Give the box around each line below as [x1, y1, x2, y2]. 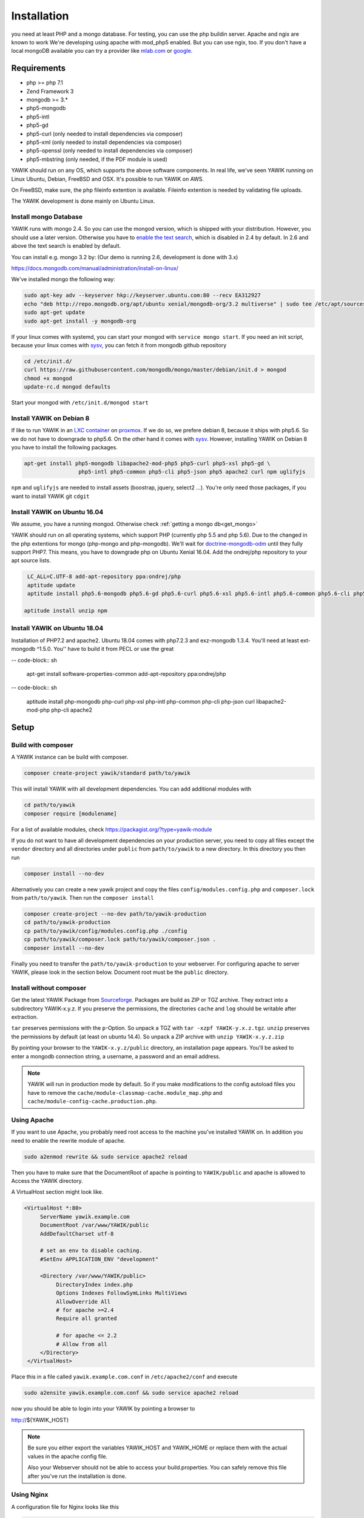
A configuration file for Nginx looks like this [11, 1503, 120, 1510]
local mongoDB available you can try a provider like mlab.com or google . [11, 47, 193, 55]
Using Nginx [11, 1491, 49, 1499]
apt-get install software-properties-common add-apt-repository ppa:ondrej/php [26, 670, 226, 677]
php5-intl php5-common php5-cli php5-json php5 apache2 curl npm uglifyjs [78, 468, 306, 475]
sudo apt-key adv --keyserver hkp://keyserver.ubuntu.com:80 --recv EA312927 [24, 292, 261, 299]
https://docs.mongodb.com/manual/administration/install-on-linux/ [11, 265, 179, 272]
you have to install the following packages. [11, 444, 118, 451]
